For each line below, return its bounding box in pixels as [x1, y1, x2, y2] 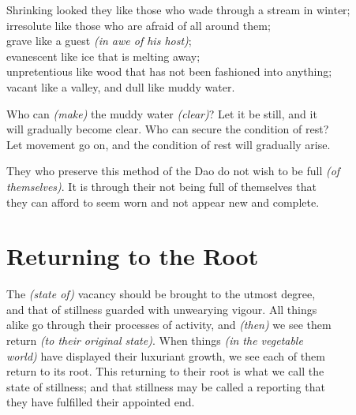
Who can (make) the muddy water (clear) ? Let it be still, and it [6, 105, 317, 122]
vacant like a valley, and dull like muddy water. [6, 78, 235, 95]
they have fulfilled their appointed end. [6, 394, 195, 410]
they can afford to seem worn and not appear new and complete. [6, 193, 320, 210]
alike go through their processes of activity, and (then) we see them [6, 316, 332, 333]
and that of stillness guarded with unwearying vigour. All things [6, 301, 317, 317]
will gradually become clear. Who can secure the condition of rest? [6, 121, 329, 137]
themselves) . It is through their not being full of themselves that [6, 178, 317, 194]
